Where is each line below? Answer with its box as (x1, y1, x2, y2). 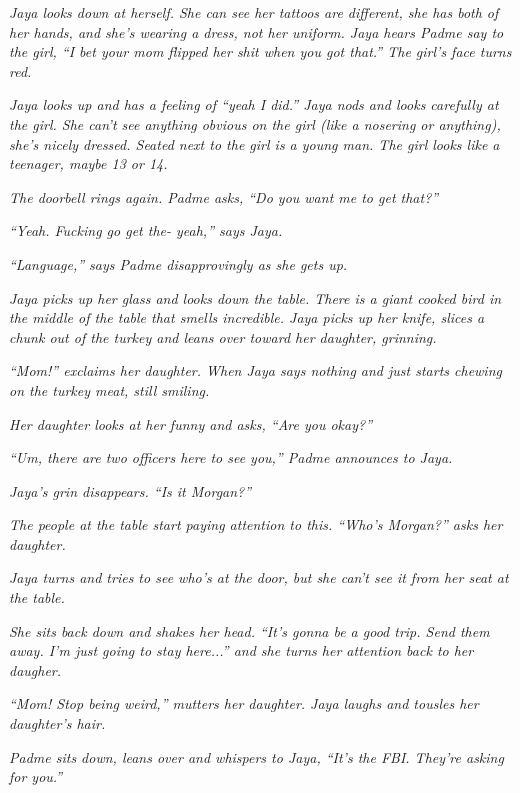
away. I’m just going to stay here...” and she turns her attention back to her (9, 640, 474, 661)
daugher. (9, 659, 62, 680)
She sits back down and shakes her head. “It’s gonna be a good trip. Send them (9, 620, 490, 641)
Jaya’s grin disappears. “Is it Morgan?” (9, 480, 252, 501)
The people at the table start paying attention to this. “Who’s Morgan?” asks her (9, 514, 503, 535)
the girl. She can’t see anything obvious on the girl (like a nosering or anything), (9, 113, 501, 134)
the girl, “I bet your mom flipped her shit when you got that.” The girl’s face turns (9, 41, 512, 62)
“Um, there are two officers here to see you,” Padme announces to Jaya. (9, 447, 453, 468)
